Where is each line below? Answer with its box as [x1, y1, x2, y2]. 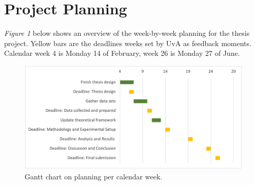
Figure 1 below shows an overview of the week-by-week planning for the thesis [4, 28, 250, 38]
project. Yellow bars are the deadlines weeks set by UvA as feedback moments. [4, 37, 251, 48]
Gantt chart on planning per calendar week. [25, 171, 163, 181]
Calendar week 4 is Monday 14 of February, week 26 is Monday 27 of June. [4, 48, 240, 58]
